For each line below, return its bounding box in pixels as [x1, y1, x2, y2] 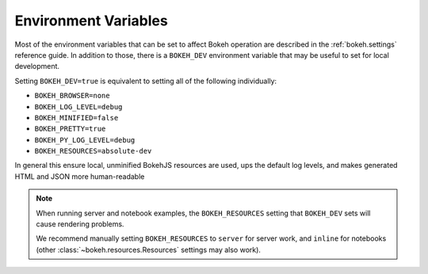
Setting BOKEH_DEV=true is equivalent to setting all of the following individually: [14, 76, 277, 86]
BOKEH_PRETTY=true [34, 124, 106, 134]
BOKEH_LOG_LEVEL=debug [34, 102, 123, 111]
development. [14, 62, 59, 71]
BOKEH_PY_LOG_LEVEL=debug [34, 135, 136, 144]
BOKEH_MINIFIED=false [34, 113, 119, 122]
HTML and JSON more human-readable [14, 171, 145, 181]
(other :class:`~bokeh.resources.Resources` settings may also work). [36, 245, 262, 254]
